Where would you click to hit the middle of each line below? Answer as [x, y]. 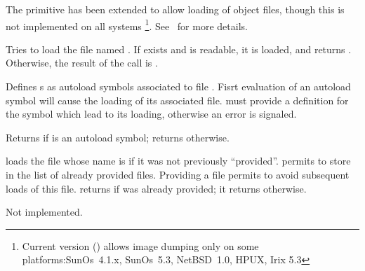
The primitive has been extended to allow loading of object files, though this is [175, 9]
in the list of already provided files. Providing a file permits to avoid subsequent [178, 174]
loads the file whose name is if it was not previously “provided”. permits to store [178, 161]
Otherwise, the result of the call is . [82, 63]
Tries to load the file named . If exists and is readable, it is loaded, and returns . [179, 49]
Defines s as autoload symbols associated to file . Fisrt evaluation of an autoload [178, 86]
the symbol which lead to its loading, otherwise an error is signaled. [151, 114]
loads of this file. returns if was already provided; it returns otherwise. [156, 188]
